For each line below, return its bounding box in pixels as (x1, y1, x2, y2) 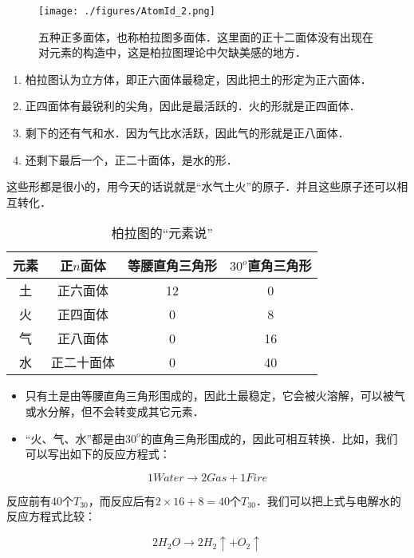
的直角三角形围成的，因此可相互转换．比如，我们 (140, 429, 398, 446)
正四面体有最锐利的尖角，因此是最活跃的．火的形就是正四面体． (25, 97, 361, 114)
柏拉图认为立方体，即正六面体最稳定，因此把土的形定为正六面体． (25, 70, 372, 87)
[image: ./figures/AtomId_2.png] (38, 6, 215, 17)
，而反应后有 (88, 492, 156, 509)
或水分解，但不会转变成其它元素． (25, 403, 204, 419)
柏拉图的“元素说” (111, 224, 213, 243)
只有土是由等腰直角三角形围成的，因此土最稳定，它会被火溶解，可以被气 (25, 387, 405, 404)
